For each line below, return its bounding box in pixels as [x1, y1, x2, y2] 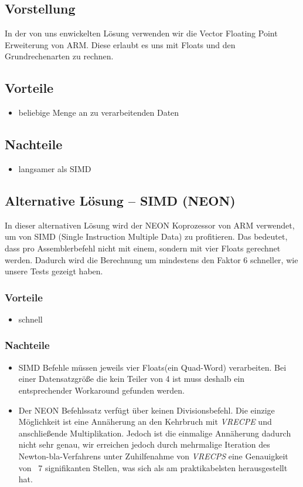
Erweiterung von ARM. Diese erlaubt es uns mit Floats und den [5, 38, 236, 51]
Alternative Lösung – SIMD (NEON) [5, 191, 236, 209]
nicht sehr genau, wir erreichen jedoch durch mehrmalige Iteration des [18, 438, 270, 451]
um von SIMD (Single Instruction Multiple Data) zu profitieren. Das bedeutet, [5, 230, 288, 243]
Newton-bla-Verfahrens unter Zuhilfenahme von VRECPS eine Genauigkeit [18, 449, 288, 462]
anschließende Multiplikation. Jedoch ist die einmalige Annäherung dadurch [18, 426, 291, 439]
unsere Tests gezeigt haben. [5, 265, 103, 277]
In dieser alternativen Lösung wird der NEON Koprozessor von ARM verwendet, [5, 219, 295, 231]
